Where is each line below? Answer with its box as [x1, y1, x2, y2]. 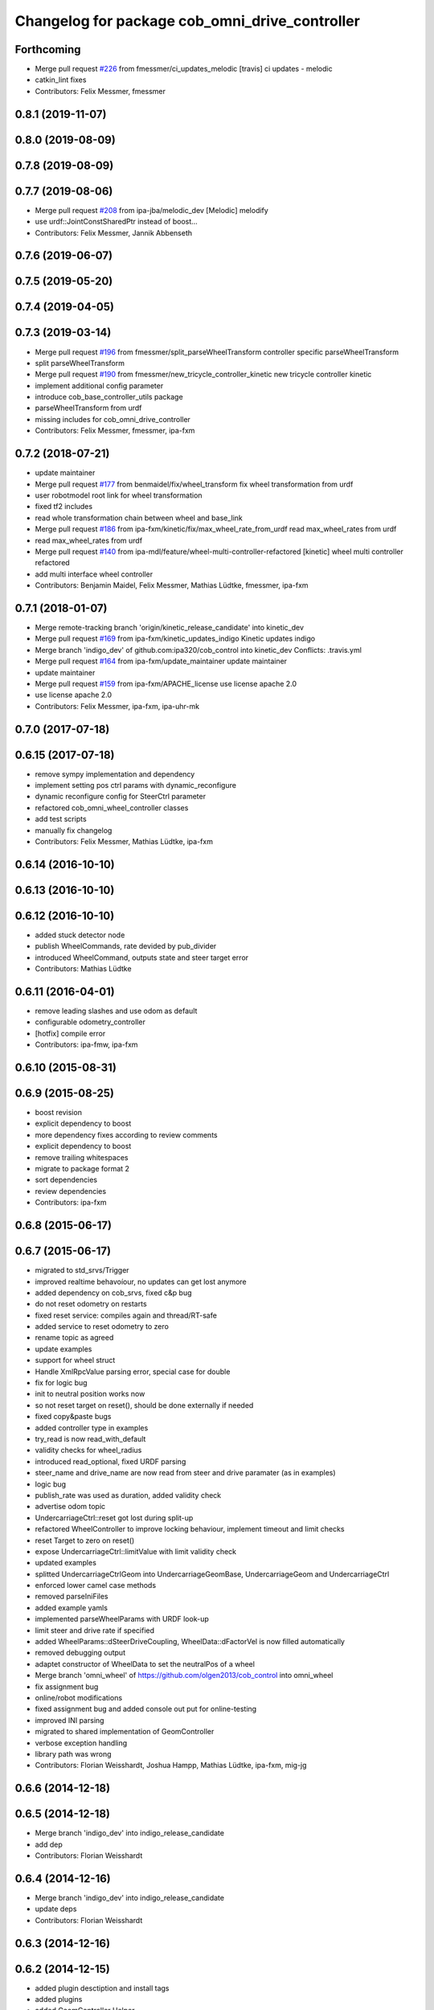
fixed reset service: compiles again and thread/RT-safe [35, 1311, 217, 1320]
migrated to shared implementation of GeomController [35, 1727, 215, 1737]
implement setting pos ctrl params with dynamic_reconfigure [35, 781, 237, 790]
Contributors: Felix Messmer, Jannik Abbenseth [35, 228, 193, 237]
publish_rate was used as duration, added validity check [35, 1490, 222, 1499]
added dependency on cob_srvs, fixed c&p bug [35, 1287, 192, 1298]
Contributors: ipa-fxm [35, 1198, 108, 1208]
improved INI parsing [35, 1715, 104, 1725]
